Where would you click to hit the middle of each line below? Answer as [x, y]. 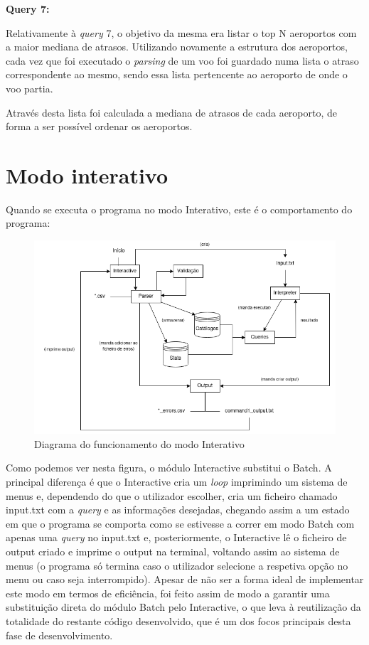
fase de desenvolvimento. [59, 635]
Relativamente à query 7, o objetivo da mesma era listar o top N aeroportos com [181, 32]
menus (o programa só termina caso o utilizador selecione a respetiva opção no [177, 565]
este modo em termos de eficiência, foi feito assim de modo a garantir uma [168, 593]
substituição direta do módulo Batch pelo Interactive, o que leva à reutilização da [183, 607]
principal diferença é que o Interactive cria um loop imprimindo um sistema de [177, 482]
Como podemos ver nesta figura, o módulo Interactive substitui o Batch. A [169, 468]
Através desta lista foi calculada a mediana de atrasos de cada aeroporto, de [172, 112]
